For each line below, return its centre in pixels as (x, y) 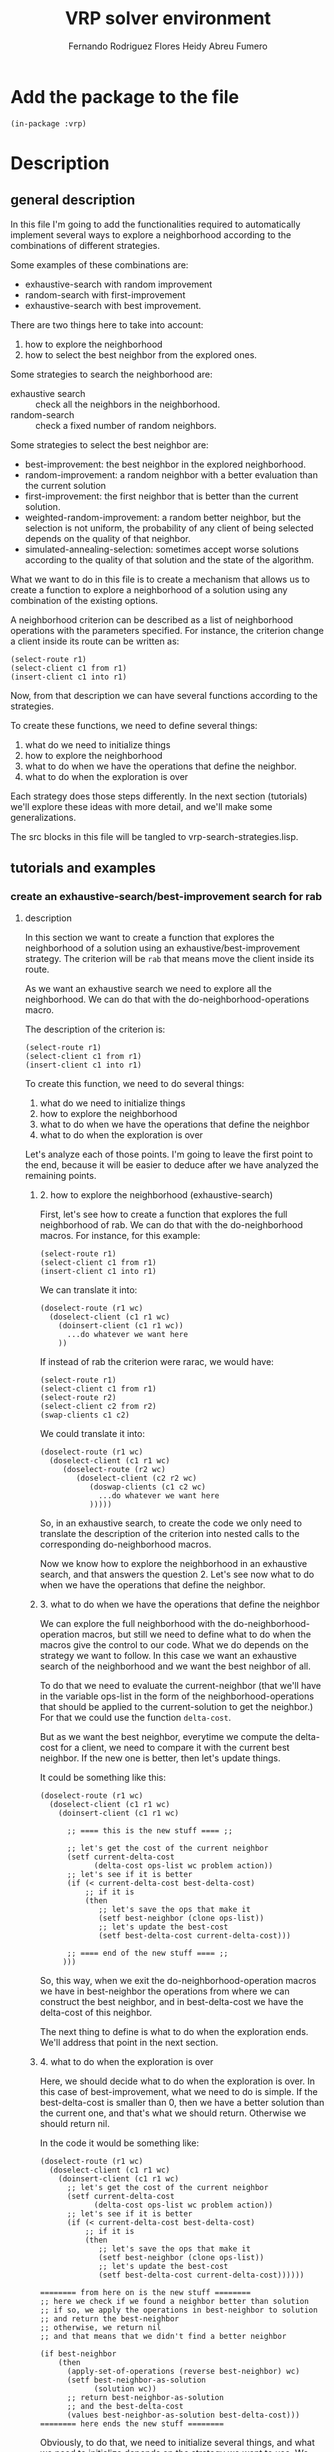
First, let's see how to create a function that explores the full (163, 1214)
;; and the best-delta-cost (125, 2407)
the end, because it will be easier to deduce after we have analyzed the (171, 1165)
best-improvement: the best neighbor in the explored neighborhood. (165, 464)
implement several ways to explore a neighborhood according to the (151, 234)
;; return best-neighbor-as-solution (145, 2398)
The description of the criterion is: (95, 1029)
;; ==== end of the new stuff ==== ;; (147, 1953)
